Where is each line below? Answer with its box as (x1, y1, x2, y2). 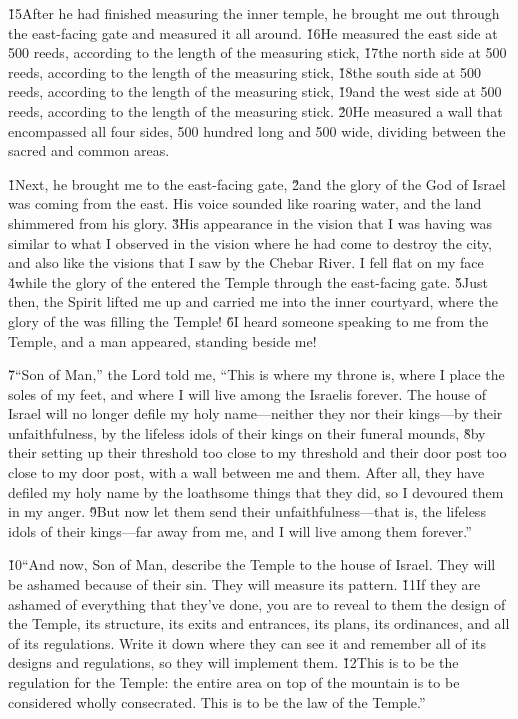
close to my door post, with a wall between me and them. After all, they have (8, 462, 485, 483)
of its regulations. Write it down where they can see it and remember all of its (8, 632, 487, 653)
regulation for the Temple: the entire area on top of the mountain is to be (8, 672, 460, 692)
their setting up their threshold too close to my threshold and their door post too (8, 442, 507, 463)
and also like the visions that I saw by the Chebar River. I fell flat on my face (8, 252, 484, 273)
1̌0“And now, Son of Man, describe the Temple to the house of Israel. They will (8, 554, 496, 575)
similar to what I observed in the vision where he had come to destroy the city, (8, 232, 492, 253)
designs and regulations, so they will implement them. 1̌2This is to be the (8, 652, 459, 673)
